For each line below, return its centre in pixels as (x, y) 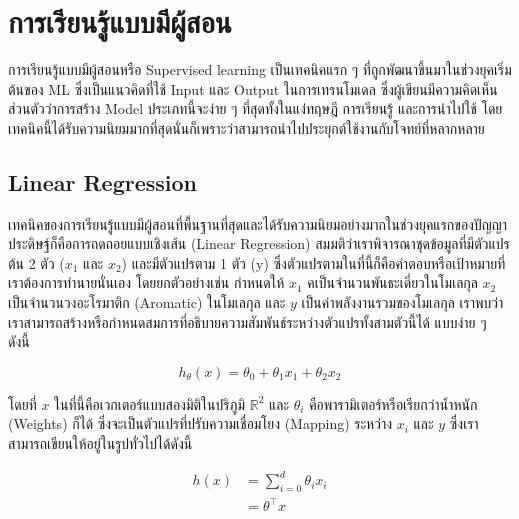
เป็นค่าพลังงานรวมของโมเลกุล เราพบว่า (402, 302)
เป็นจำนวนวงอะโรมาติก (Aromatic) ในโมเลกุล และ (147, 302)
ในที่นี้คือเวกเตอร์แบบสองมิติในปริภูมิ (150, 403)
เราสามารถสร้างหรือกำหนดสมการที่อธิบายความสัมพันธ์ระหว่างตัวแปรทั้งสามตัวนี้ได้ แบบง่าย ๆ (247, 321)
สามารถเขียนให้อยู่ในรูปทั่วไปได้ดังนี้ (100, 443)
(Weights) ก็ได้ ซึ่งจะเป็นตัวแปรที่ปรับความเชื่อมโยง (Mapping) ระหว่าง (200, 423)
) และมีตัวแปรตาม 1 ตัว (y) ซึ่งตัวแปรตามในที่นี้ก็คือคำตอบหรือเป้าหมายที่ (313, 262)
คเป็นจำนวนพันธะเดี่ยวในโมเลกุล (392, 282)
